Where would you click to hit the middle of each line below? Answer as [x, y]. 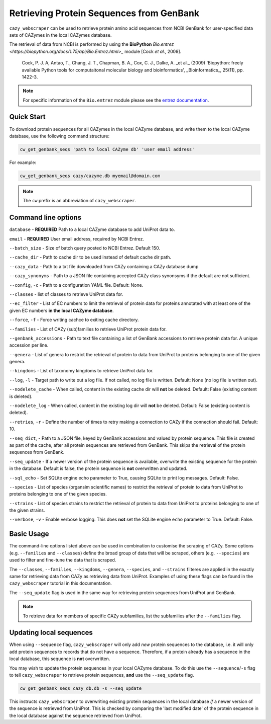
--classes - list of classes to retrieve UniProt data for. [66, 294]
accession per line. [29, 345]
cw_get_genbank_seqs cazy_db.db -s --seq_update [81, 688]
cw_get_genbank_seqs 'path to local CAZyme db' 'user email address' [107, 149]
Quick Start [27, 117]
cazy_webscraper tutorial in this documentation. [61, 583]
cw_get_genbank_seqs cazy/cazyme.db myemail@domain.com [90, 176]
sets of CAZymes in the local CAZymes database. [60, 35]
